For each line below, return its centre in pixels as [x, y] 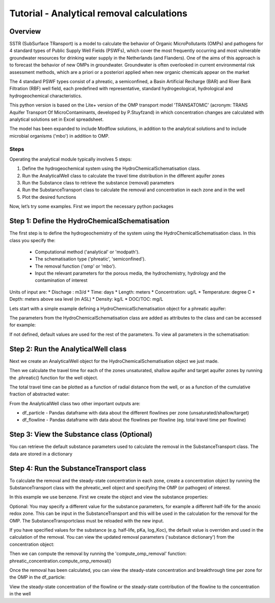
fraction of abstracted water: [39, 394]
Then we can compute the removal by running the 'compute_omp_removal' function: [98, 554]
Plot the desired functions [49, 197]
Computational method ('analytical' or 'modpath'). [87, 252]
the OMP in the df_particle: [37, 577]
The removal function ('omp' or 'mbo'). [76, 266]
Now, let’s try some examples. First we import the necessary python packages [91, 206]
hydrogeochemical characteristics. [46, 96]
